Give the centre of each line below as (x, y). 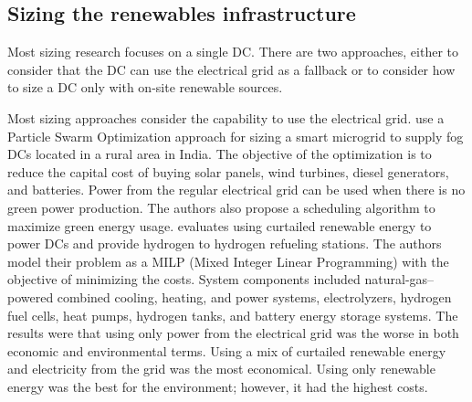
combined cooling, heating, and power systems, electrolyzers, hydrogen (254, 296)
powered (31, 296)
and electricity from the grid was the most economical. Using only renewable (221, 369)
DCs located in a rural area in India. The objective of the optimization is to (220, 154)
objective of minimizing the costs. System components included (184, 279)
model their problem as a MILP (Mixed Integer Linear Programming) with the (228, 261)
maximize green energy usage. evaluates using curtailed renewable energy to (220, 225)
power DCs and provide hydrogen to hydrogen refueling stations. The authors (225, 243)
